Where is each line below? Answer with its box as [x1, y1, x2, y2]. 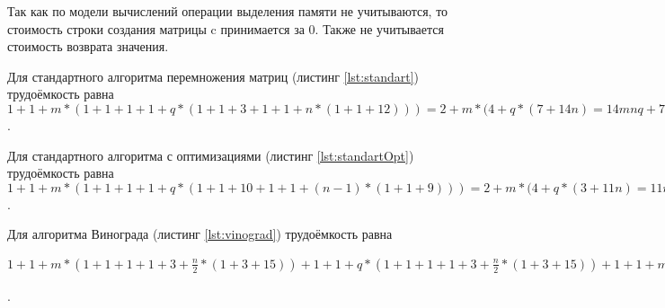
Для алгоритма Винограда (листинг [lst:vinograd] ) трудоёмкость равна [7, 224, 393, 243]
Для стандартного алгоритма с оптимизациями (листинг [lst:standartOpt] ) [7, 145, 414, 164]
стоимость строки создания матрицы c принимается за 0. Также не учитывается [7, 19, 444, 38]
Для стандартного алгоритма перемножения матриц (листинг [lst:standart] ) [7, 66, 419, 85]
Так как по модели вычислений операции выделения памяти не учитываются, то [7, 2, 448, 20]
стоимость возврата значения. [7, 37, 169, 56]
